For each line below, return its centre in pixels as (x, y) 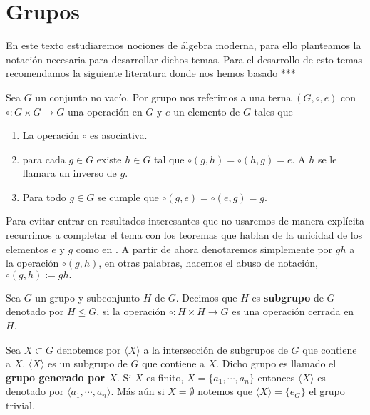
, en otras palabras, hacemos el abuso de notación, (208, 263)
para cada (44, 159)
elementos (27, 249)
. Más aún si (138, 391)
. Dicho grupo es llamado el (276, 363)
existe (109, 159)
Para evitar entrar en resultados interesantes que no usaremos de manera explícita (185, 221)
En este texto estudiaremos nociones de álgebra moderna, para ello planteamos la (184, 45)
